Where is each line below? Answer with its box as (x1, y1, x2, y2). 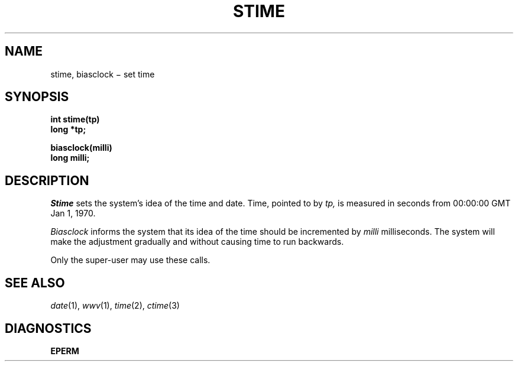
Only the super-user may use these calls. (50, 255, 211, 265)
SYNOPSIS (5, 89, 69, 105)
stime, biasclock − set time (50, 69, 155, 79)
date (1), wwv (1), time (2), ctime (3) (50, 300, 180, 311)
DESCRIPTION (5, 173, 89, 188)
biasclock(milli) (50, 142, 112, 153)
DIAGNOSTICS (5, 320, 92, 336)
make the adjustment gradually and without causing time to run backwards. (50, 237, 344, 247)
